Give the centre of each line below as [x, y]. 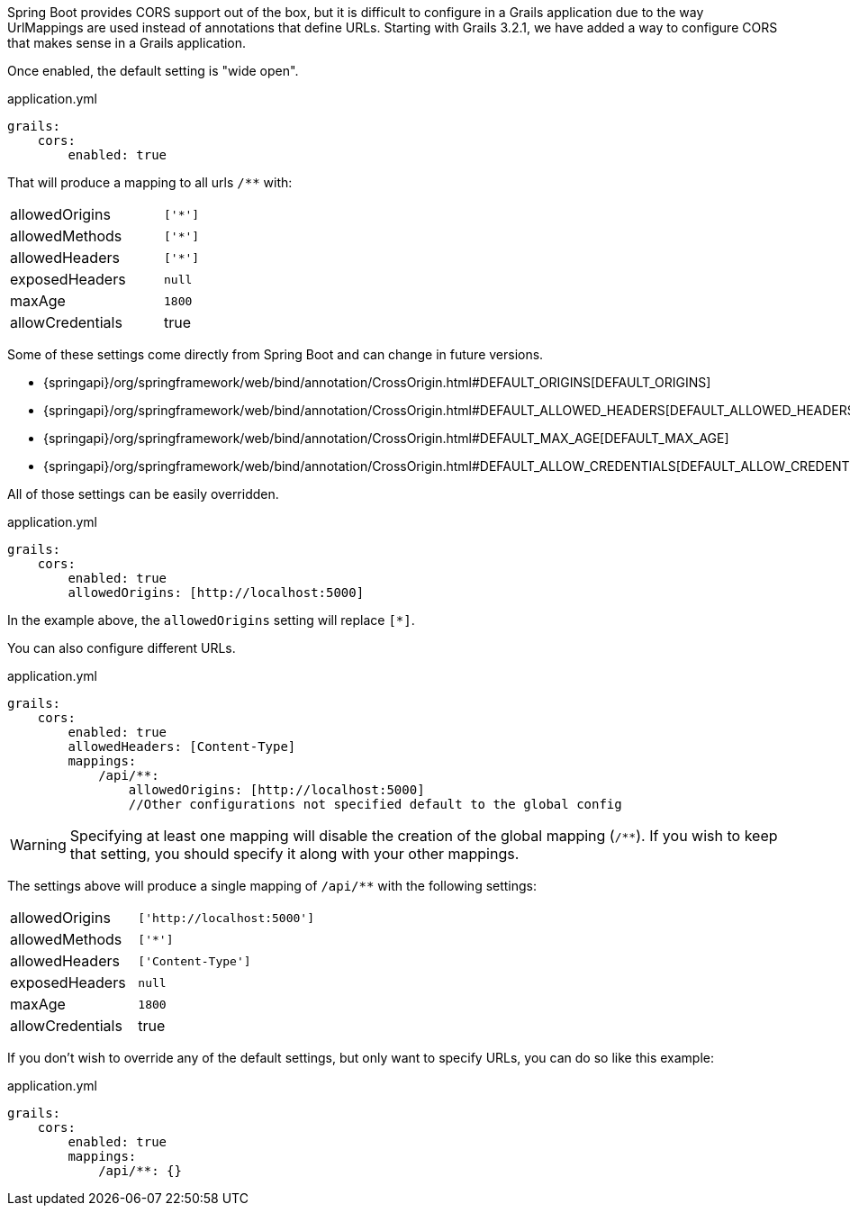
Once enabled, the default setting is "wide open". [153, 71]
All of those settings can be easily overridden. [143, 494]
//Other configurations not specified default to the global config [375, 804]
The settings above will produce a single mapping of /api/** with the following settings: [272, 886]
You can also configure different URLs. [122, 648]
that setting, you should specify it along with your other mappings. [294, 854]
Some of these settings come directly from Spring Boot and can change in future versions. [276, 354]
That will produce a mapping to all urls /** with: [150, 182]
